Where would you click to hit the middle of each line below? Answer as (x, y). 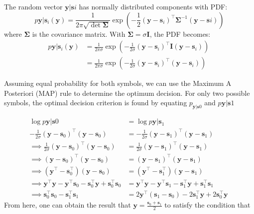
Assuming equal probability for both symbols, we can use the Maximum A (118, 83)
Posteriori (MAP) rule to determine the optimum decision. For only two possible (127, 93)
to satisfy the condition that (207, 205)
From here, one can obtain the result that (67, 205)
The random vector (33, 6)
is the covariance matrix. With (79, 34)
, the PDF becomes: (180, 34)
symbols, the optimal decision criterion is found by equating (96, 103)
